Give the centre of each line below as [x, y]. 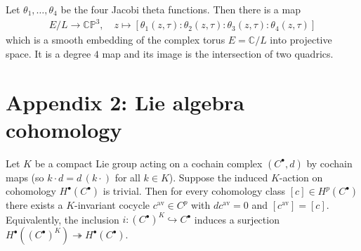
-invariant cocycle [112, 205]
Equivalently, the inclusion [63, 219]
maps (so [25, 177]
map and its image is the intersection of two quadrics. [218, 53]
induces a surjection [237, 219]
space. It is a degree [48, 53]
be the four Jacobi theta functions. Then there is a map [180, 9]
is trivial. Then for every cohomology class [194, 191]
